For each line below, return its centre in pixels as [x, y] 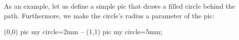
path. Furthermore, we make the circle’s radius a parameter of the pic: [109, 15]
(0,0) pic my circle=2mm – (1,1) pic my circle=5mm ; [83, 32]
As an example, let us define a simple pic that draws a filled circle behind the [120, 6]
